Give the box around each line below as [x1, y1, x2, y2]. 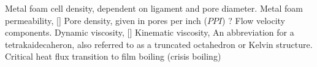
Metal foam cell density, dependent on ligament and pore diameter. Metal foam [5, 2, 303, 14]
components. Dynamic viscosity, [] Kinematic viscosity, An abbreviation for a [5, 26, 294, 39]
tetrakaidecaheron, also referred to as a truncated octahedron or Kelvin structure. [5, 37, 313, 50]
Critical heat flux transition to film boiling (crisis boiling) [5, 50, 221, 63]
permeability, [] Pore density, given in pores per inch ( [5, 14, 207, 26]
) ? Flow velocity [222, 14, 285, 26]
